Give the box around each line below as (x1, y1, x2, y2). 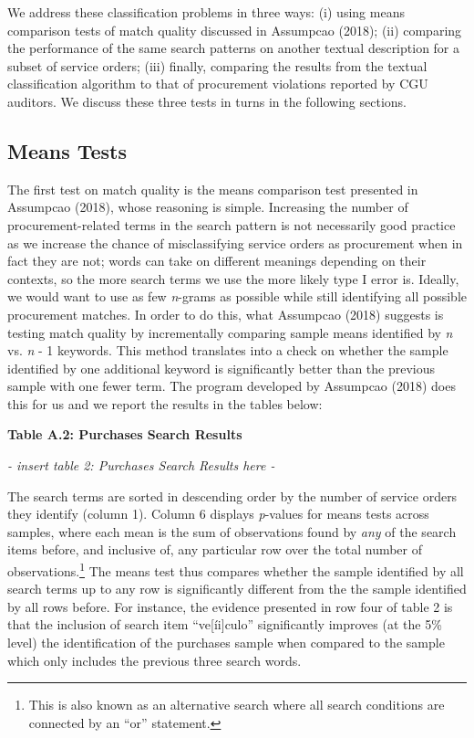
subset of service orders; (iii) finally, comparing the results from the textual (7, 56, 428, 75)
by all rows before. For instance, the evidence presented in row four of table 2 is (7, 596, 453, 616)
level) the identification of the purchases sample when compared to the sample (7, 633, 445, 652)
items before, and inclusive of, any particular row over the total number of (7, 540, 423, 559)
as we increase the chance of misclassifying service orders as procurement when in (7, 233, 463, 252)
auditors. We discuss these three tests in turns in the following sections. (7, 91, 407, 111)
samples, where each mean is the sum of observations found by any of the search (7, 522, 457, 541)
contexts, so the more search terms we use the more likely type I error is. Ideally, (7, 269, 459, 288)
